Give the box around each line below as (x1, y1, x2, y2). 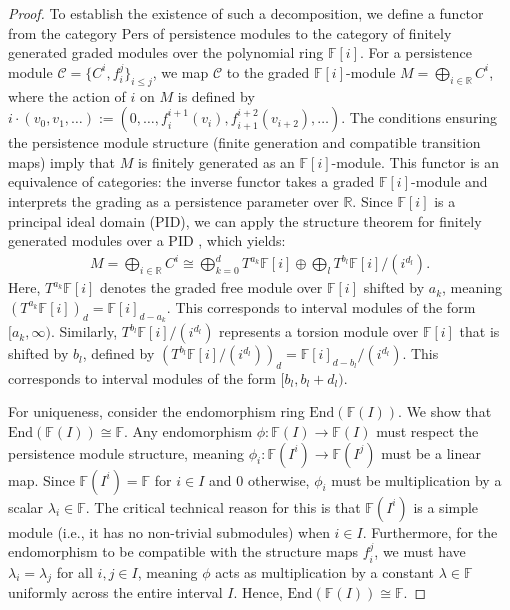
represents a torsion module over (219, 321, 419, 342)
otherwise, (247, 469, 310, 490)
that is (459, 321, 500, 342)
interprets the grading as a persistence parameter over (8, 190, 339, 211)
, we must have (374, 541, 466, 562)
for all (56, 561, 93, 582)
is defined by (177, 85, 255, 106)
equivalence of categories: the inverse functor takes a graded (8, 171, 375, 192)
